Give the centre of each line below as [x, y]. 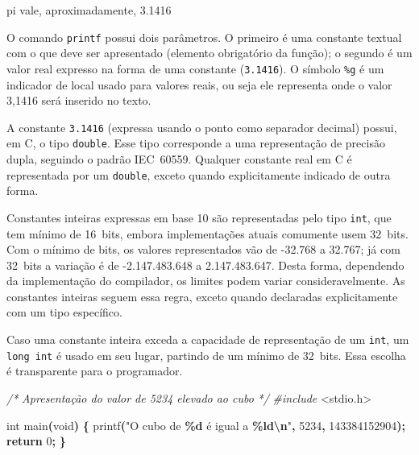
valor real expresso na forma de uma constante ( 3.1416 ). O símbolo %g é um [195, 68]
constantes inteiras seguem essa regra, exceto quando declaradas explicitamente [202, 296]
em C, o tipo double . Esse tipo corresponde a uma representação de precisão [196, 143]
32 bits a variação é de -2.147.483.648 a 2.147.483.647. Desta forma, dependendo [205, 265]
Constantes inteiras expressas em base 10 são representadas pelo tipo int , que [199, 217]
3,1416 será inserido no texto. [79, 100]
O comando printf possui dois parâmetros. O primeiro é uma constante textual [204, 37]
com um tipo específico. [64, 312]
